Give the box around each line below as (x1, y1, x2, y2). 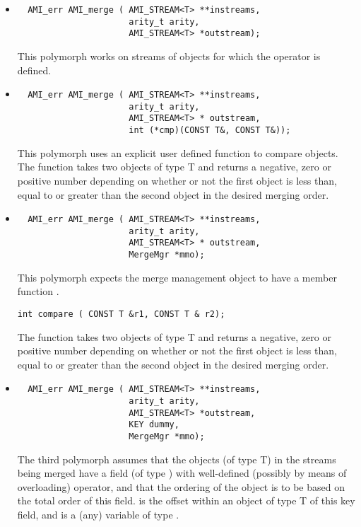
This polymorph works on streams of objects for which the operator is (17, 48, 321, 63)
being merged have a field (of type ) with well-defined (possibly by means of (17, 465, 347, 480)
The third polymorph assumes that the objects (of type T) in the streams (17, 451, 336, 466)
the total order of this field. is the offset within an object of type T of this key (17, 493, 355, 508)
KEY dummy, (129, 419, 179, 430)
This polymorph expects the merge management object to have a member (17, 270, 337, 284)
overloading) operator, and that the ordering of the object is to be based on (17, 479, 345, 494)
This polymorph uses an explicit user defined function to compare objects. (17, 145, 338, 160)
